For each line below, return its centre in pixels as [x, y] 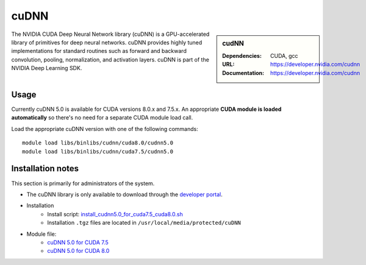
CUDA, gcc [284, 55]
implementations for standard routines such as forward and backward [99, 51]
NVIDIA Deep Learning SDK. [47, 68]
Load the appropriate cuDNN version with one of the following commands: [105, 129]
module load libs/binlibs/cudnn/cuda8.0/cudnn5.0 [98, 143]
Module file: [41, 234]
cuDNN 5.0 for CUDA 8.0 [78, 251]
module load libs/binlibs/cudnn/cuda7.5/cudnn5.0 [98, 151]
